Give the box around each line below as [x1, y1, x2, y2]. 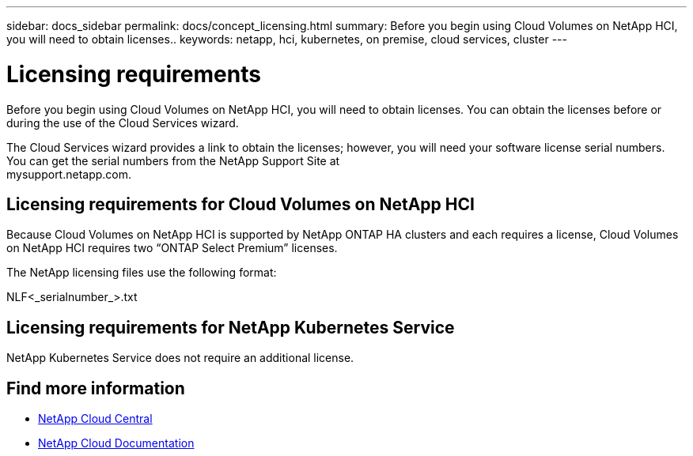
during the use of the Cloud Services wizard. [6, 115, 239, 130]
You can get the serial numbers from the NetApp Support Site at [6, 153, 340, 168]
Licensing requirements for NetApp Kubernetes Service [6, 317, 455, 337]
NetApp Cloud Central [38, 412, 153, 426]
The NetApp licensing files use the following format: [6, 266, 277, 280]
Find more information [6, 378, 185, 398]
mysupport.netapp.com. [6, 167, 132, 181]
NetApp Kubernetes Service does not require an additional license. [6, 351, 354, 365]
